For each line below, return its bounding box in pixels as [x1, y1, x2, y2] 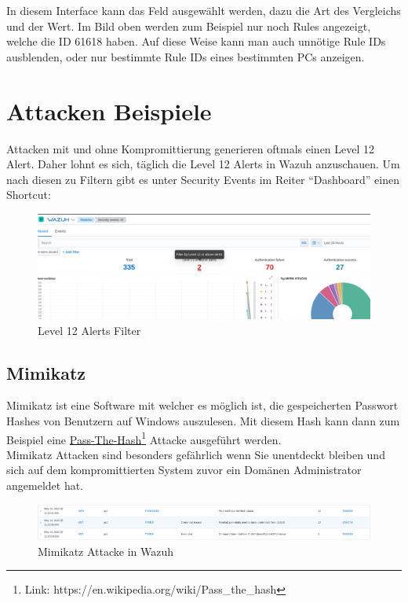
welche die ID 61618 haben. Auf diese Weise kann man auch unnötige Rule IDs [6, 33, 386, 50]
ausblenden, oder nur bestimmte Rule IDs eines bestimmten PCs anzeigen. [6, 48, 365, 64]
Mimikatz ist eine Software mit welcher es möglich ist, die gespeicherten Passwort [6, 397, 399, 414]
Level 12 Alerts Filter [38, 322, 141, 338]
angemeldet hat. [6, 477, 83, 494]
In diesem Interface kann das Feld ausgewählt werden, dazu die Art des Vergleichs [6, 2, 401, 18]
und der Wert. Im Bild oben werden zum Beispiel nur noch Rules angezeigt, [6, 17, 371, 34]
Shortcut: [6, 186, 51, 203]
